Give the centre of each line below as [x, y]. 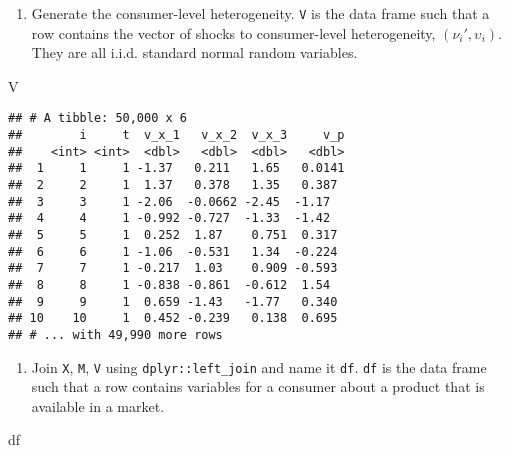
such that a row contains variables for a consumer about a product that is [258, 386]
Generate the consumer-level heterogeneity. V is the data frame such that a [260, 13]
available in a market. [98, 405]
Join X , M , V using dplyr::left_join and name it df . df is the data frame [259, 366]
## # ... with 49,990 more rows [115, 334]
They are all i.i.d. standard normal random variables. [194, 52]
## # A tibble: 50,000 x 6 [97, 118]
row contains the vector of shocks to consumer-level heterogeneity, [233, 32]
